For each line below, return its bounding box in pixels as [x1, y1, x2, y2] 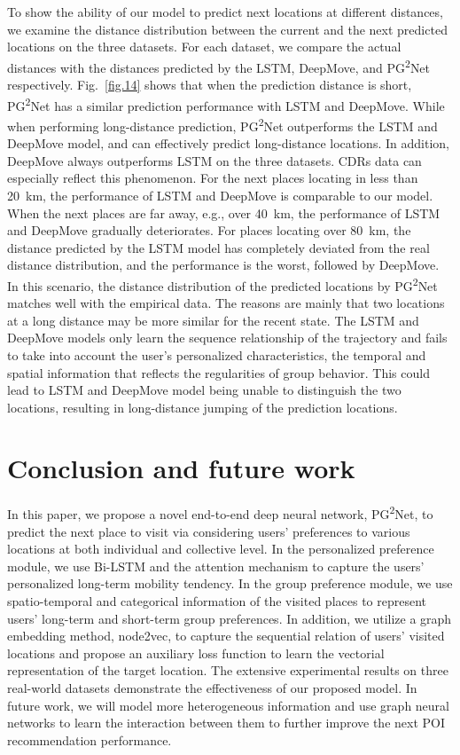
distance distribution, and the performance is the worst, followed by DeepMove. [7, 256, 440, 274]
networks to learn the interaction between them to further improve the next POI [7, 713, 445, 732]
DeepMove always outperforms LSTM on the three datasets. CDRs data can [7, 151, 422, 169]
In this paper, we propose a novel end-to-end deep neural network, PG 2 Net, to [7, 502, 433, 523]
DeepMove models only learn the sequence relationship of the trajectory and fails [7, 328, 448, 347]
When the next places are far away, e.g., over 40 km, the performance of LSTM [7, 203, 441, 222]
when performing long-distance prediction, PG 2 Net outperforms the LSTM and [7, 114, 438, 135]
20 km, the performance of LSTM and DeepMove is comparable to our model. [7, 185, 433, 204]
